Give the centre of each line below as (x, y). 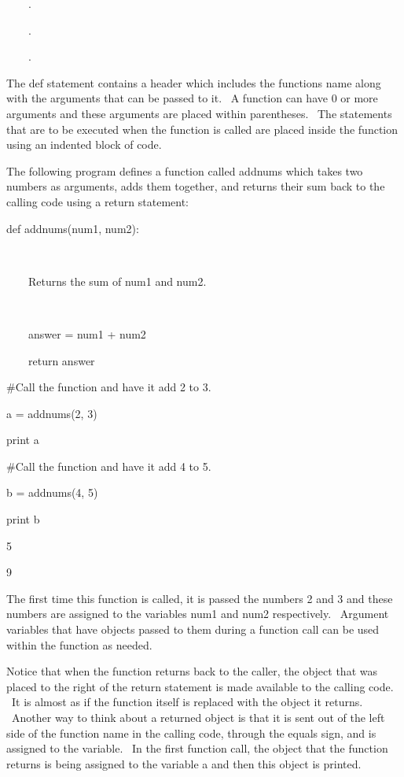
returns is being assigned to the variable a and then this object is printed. (184, 763)
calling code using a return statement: (98, 201)
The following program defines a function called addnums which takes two (185, 170)
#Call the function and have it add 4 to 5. (109, 466)
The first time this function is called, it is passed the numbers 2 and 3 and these (200, 598)
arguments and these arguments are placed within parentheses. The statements (199, 113)
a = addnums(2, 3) (52, 413)
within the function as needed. (79, 644)
